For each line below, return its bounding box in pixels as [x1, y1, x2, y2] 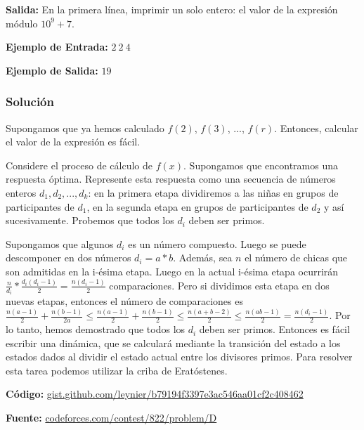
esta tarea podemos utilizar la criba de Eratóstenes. [6, 363, 228, 377]
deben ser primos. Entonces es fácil [199, 322, 350, 337]
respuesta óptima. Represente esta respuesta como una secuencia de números [6, 171, 336, 186]
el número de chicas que [245, 250, 348, 265]
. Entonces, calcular [274, 120, 358, 135]
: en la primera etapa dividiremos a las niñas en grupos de [88, 185, 339, 200]
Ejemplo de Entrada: [6, 39, 108, 54]
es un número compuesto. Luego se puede [128, 236, 306, 251]
